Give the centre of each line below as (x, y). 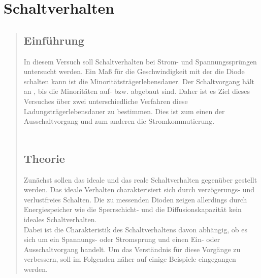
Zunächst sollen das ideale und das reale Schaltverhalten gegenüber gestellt (140, 179)
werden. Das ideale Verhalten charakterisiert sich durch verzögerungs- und (139, 189)
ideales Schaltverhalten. (60, 219)
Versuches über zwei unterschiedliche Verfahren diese (106, 101)
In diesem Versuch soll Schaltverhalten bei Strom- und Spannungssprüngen (140, 61)
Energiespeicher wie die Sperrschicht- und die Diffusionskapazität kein (133, 209)
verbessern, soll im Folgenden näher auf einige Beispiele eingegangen (130, 259)
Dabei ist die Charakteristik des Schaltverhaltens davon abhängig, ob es (135, 229)
